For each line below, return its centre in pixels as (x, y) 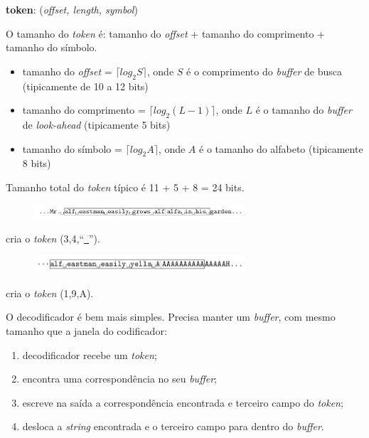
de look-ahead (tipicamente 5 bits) (96, 124)
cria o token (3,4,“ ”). (53, 238)
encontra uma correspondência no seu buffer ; (119, 379)
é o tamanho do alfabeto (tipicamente (281, 148)
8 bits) (37, 163)
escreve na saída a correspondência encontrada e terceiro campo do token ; (183, 402)
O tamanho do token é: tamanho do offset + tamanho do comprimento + (165, 33)
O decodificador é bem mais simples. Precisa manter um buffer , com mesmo (171, 317)
